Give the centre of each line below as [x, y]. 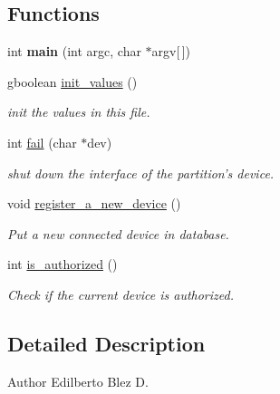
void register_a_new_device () [94, 203]
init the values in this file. [79, 112]
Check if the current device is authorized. [121, 294]
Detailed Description [106, 343]
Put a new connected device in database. [118, 233]
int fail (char [42, 142]
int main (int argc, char [74, 51]
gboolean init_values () [72, 81]
